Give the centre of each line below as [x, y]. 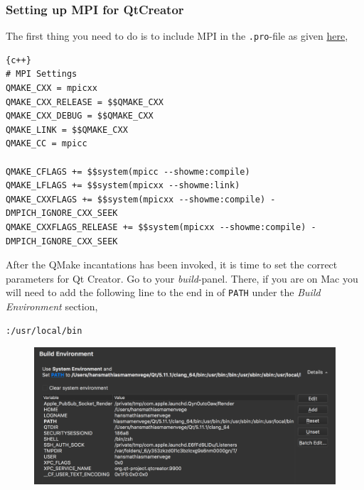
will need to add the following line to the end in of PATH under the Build [163, 292]
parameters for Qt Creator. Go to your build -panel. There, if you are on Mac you [182, 278]
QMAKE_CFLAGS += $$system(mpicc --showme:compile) [128, 171]
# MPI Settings [42, 74]
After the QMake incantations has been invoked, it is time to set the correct [172, 265]
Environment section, [52, 306]
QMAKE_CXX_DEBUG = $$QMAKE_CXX [80, 116]
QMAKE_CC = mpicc [47, 144]
